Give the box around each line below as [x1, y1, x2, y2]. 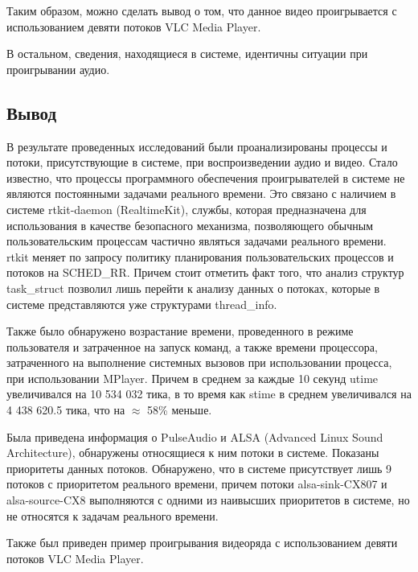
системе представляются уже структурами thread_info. [6, 295, 277, 312]
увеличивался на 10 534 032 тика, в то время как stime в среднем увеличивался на [6, 385, 412, 402]
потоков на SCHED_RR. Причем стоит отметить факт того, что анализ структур [6, 264, 404, 281]
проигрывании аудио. [6, 60, 110, 77]
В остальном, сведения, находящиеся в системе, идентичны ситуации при [6, 45, 368, 62]
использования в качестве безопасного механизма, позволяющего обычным [6, 216, 374, 233]
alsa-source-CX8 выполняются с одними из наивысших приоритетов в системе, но [6, 492, 410, 508]
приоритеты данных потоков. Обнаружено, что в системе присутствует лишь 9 [6, 459, 391, 476]
